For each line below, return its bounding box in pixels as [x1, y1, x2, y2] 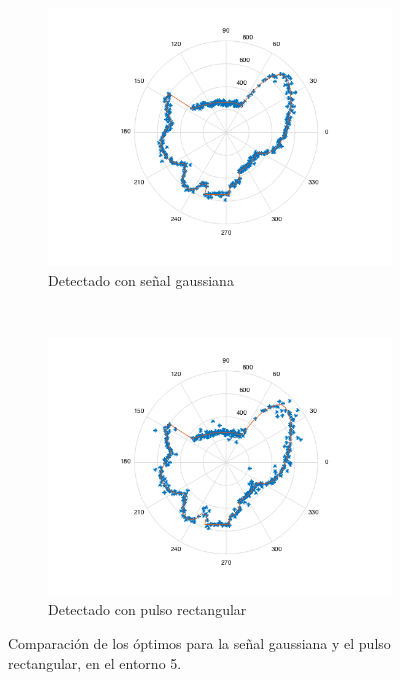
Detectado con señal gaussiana [48, 269, 234, 290]
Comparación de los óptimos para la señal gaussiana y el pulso [8, 632, 391, 653]
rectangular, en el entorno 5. [8, 652, 182, 673]
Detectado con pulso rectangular [48, 599, 247, 620]
